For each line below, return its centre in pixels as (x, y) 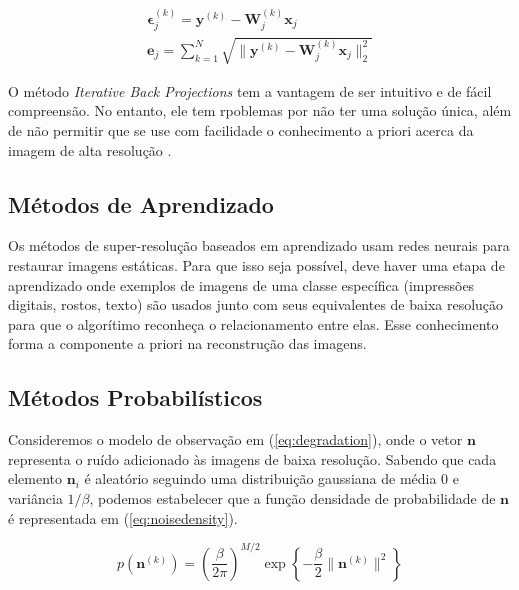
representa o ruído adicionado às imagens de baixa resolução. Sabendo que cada (252, 458)
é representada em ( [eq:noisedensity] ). (123, 517)
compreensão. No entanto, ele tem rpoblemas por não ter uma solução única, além (260, 110)
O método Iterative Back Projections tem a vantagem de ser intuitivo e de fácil (250, 90)
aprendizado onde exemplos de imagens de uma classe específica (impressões (241, 284)
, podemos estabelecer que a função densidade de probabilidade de (292, 497)
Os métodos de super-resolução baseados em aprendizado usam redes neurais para (259, 245)
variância (35, 497)
